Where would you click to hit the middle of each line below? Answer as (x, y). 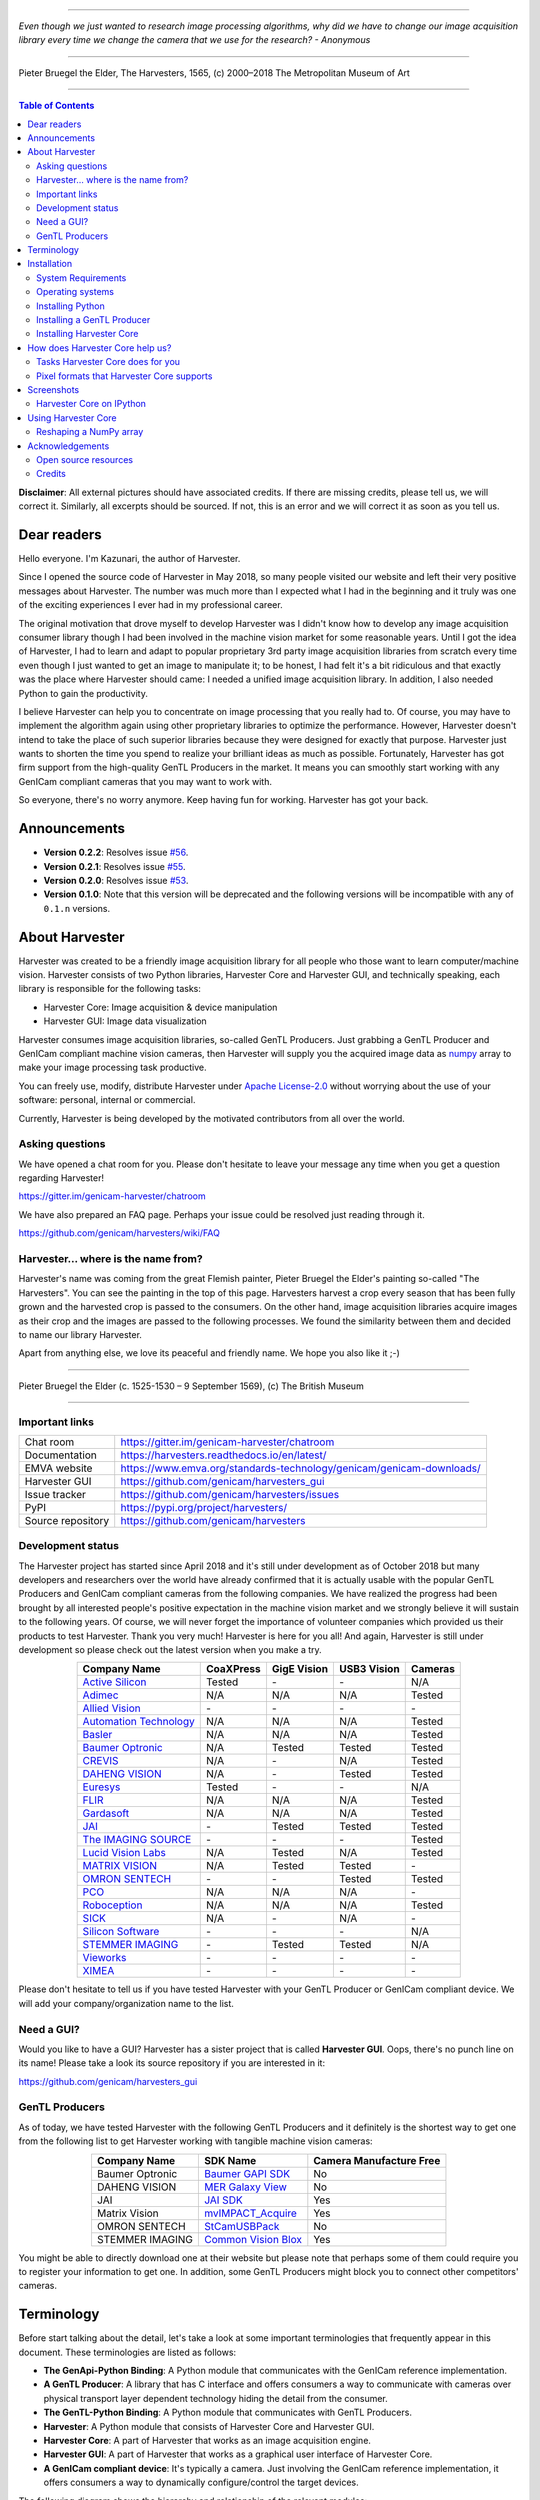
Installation (50, 264)
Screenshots (53, 389)
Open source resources (85, 459)
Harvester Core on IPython (91, 404)
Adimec (100, 1695)
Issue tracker (55, 1494)
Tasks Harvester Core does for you (108, 362)
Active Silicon (114, 1682)
